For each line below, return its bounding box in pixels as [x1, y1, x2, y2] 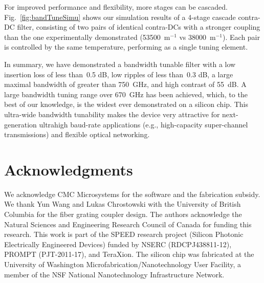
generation [4, 119, 37, 129]
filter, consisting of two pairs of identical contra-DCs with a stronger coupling [17, 21, 260, 32]
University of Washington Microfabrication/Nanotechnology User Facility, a [4, 259, 241, 269]
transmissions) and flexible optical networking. [4, 129, 150, 140]
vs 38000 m [179, 31, 216, 42]
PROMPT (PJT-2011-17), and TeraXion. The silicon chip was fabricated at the [4, 249, 254, 259]
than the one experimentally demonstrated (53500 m [4, 31, 170, 42]
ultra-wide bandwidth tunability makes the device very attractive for [4, 108, 220, 119]
